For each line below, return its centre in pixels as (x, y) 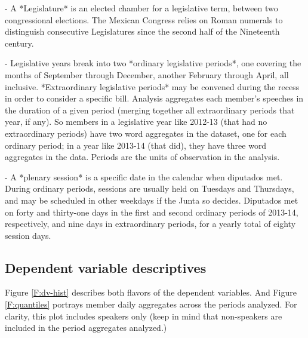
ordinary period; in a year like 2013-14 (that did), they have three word (136, 145)
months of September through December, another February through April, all (147, 74)
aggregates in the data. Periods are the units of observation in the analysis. (142, 157)
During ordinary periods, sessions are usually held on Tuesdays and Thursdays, (150, 188)
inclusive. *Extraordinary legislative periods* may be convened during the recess (152, 86)
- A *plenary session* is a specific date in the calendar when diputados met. (144, 176)
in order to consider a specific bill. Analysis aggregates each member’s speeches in (154, 98)
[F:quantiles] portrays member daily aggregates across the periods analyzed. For (151, 304)
